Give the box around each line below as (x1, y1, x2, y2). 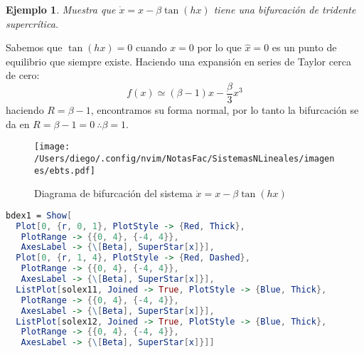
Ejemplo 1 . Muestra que (6, 2, 116, 16)
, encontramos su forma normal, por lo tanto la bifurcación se (90, 102, 359, 117)
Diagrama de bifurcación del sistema (34, 186, 193, 201)
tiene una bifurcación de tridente (213, 2, 356, 16)
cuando (135, 40, 167, 55)
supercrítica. (6, 16, 59, 31)
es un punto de (272, 40, 337, 55)
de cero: (6, 68, 40, 83)
